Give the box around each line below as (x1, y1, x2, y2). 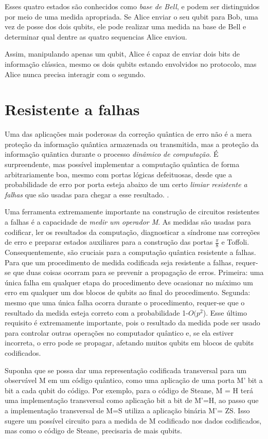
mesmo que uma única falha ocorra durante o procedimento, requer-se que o (5, 297, 245, 308)
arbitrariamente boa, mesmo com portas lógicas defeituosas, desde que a (5, 169, 232, 179)
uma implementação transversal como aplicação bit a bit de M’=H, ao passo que (5, 395, 259, 406)
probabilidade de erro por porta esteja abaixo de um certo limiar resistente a (5, 179, 247, 190)
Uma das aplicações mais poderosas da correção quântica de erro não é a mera (5, 129, 252, 139)
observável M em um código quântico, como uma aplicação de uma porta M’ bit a (5, 375, 263, 386)
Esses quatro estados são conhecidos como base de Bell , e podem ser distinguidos (5, 1, 260, 11)
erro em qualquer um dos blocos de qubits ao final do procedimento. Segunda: (5, 287, 251, 298)
